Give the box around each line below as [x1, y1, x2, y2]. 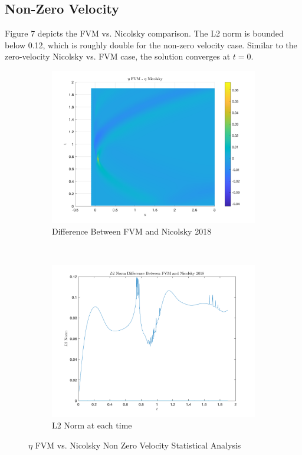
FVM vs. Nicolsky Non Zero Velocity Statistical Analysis [35, 438, 241, 451]
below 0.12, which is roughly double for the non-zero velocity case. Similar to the [5, 38, 297, 51]
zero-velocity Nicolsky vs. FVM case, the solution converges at [5, 50, 231, 62]
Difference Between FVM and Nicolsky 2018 [52, 225, 212, 237]
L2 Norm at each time [52, 419, 132, 431]
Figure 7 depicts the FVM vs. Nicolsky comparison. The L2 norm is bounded [5, 27, 284, 39]
